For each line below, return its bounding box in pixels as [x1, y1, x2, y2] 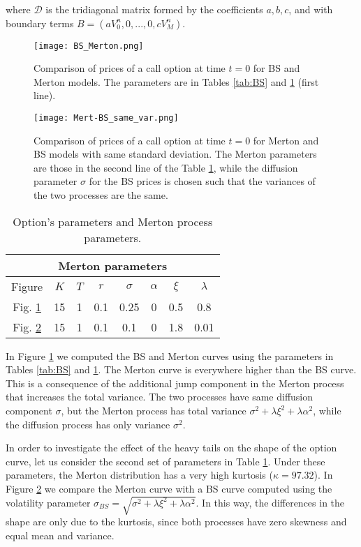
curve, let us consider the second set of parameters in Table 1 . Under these [6, 454, 325, 468]
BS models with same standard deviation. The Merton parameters [34, 147, 317, 161]
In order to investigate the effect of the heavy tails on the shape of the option [6, 440, 337, 455]
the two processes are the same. [34, 188, 168, 202]
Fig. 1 [13, 298, 41, 315]
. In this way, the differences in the [196, 495, 345, 509]
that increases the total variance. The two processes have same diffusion [6, 389, 314, 404]
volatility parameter [6, 495, 91, 509]
